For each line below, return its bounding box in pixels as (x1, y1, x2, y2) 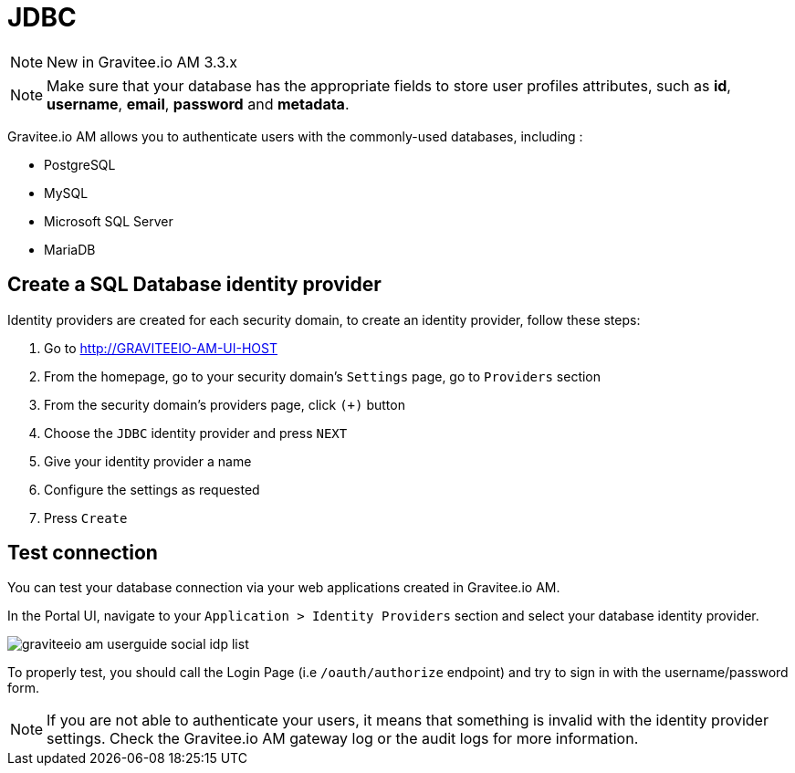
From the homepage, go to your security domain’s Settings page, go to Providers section (44, 368, 601, 384)
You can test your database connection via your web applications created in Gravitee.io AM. (7, 580, 560, 596)
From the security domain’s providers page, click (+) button (44, 396, 405, 413)
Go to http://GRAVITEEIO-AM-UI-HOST (44, 339, 277, 356)
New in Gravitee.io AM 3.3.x (47, 52, 238, 71)
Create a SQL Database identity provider (7, 273, 382, 297)
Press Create (44, 509, 128, 526)
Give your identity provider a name (44, 453, 252, 469)
